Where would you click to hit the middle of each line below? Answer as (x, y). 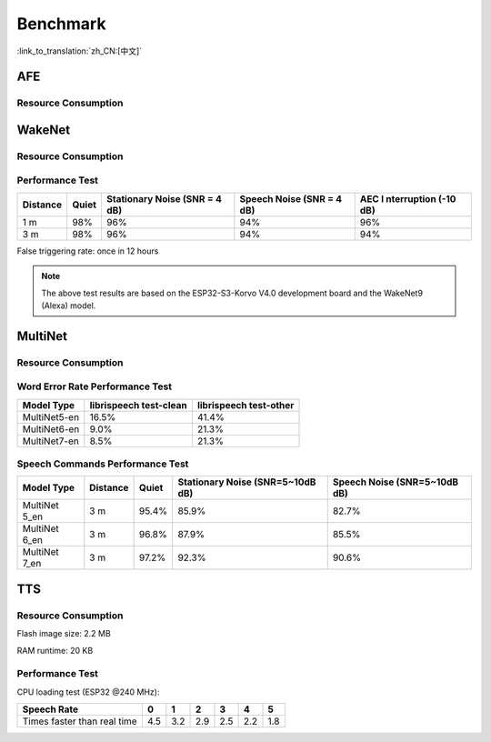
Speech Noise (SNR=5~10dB (396, 482)
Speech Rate (50, 709)
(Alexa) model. (69, 306)
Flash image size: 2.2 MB (64, 634)
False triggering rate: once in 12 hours (88, 251)
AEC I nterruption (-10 (408, 198)
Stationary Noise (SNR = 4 (164, 198)
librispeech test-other (245, 405)
